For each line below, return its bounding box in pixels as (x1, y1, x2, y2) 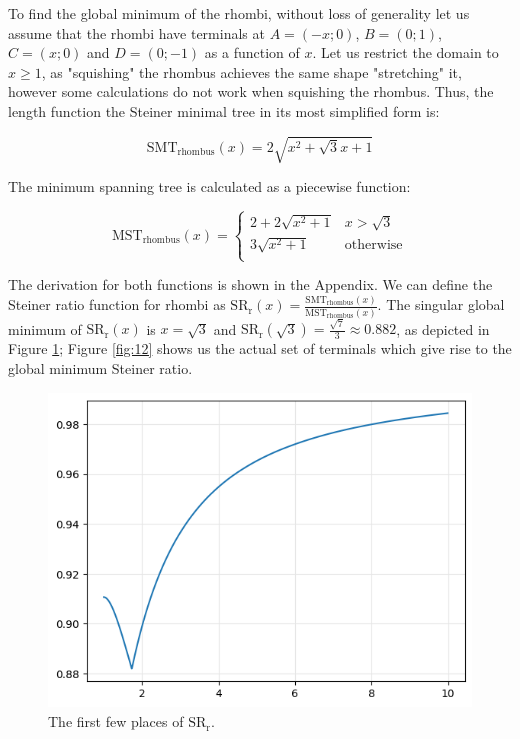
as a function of (204, 42, 300, 63)
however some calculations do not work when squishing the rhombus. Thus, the (8, 81, 494, 102)
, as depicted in (396, 318, 490, 339)
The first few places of (48, 711, 184, 732)
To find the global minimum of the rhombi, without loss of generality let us (8, 3, 470, 23)
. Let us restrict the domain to (312, 42, 499, 63)
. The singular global (377, 294, 505, 315)
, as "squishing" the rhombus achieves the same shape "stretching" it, (41, 61, 462, 82)
